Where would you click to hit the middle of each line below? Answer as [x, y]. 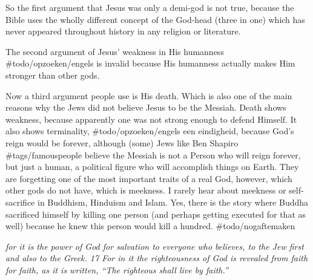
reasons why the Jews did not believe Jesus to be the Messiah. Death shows [146, 107]
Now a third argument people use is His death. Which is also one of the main [149, 95]
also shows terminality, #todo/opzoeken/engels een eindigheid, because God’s [150, 131]
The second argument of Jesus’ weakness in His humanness [115, 51]
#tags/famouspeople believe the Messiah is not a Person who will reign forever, [153, 155]
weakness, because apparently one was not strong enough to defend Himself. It [151, 119]
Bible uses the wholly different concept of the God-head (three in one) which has [155, 19]
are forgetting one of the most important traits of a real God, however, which [149, 178]
